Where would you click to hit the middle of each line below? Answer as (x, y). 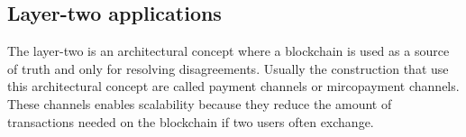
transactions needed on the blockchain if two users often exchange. (191, 121)
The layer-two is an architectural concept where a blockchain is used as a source (228, 51)
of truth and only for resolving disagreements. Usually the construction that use (228, 68)
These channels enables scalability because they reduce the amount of (200, 103)
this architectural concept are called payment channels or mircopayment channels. (233, 86)
